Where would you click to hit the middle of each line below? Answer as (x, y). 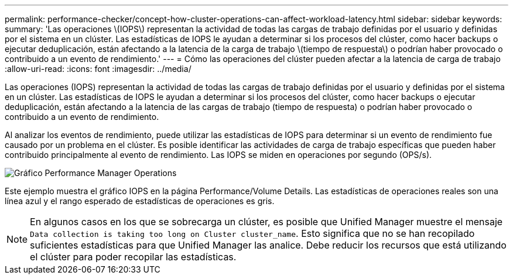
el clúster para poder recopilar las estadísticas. (133, 257)
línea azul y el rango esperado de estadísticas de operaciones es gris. (140, 201)
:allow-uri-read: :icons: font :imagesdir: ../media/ (98, 69)
